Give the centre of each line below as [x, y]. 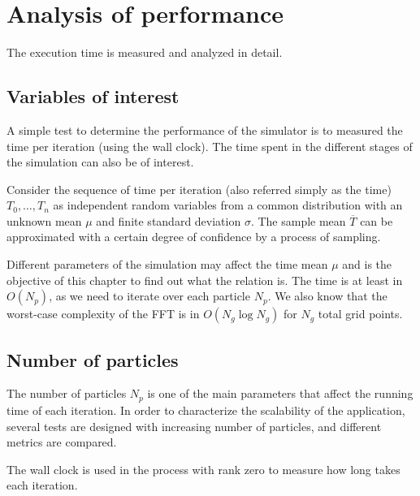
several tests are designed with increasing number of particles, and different [194, 426]
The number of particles [67, 393]
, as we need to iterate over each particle [149, 296]
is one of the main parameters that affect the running [280, 393]
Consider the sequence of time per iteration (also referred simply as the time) [199, 189]
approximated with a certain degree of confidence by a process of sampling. [194, 237]
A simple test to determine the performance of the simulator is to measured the [205, 129]
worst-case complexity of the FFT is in [103, 314]
